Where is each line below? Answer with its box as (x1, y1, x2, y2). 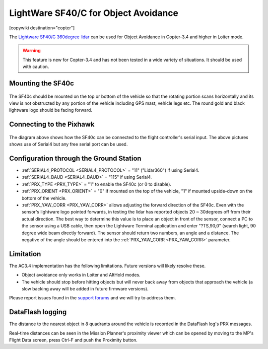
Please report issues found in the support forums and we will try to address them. (9, 295, 176, 301)
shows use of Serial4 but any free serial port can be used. (9, 141, 128, 147)
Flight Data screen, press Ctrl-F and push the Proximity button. (9, 337, 137, 343)
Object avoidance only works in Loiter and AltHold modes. (21, 272, 141, 278)
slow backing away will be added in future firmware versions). (21, 285, 149, 291)
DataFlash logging (9, 308, 67, 316)
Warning (22, 48, 41, 54)
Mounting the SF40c (9, 79, 74, 87)
